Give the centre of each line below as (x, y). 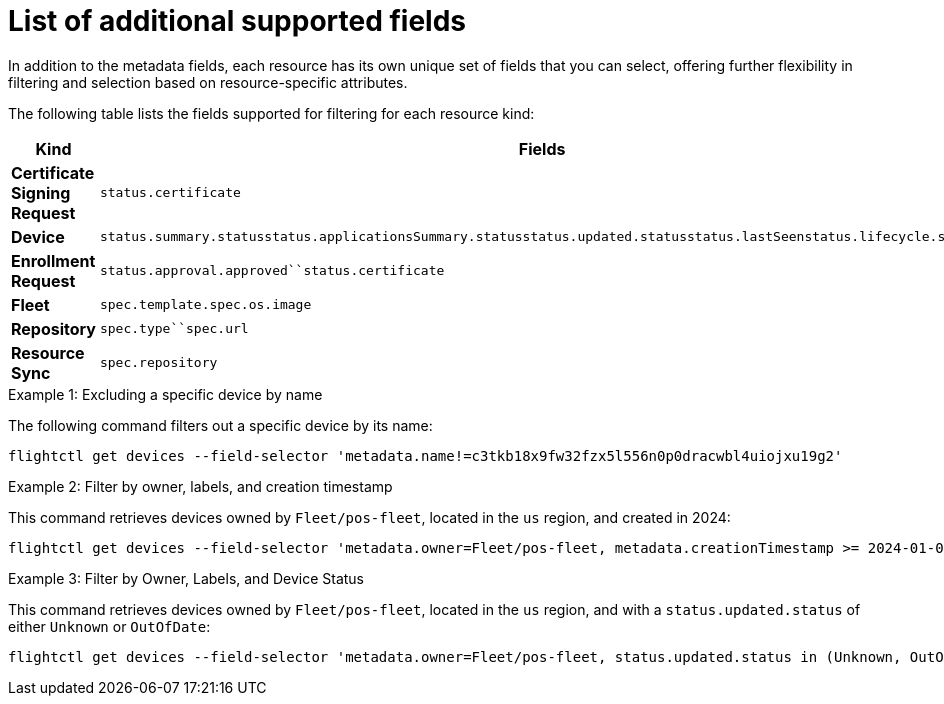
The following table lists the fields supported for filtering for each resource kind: (271, 113)
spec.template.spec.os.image (205, 305)
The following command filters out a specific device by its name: (220, 425)
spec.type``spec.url (174, 329)
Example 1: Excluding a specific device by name (165, 394)
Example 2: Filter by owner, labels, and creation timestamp (200, 486)
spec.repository (158, 363)
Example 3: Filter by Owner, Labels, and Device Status (186, 578)
